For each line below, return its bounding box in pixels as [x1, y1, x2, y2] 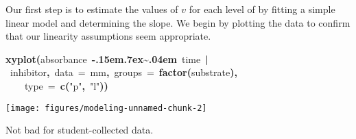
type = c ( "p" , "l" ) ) [25, 78, 108, 92]
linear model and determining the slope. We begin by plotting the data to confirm [5, 15, 351, 29]
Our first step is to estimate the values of [5, 2, 178, 16]
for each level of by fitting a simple [189, 2, 335, 16]
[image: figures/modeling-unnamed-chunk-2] [5, 103, 207, 113]
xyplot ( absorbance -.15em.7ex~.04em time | [5, 51, 209, 66]
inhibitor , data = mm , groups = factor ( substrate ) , [10, 65, 237, 79]
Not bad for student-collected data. [5, 123, 154, 137]
